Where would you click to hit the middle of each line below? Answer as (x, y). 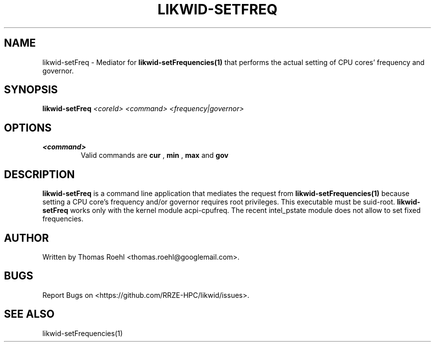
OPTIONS (28, 128)
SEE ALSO (29, 314)
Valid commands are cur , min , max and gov (154, 155)
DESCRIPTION (39, 174)
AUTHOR (27, 238)
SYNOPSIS (31, 90)
